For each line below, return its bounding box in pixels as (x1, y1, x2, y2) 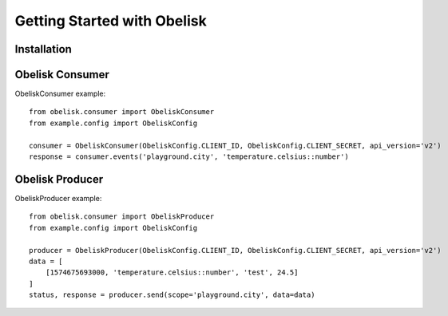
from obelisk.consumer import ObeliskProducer (29, 212, 215, 221)
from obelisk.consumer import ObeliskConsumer (29, 108, 215, 117)
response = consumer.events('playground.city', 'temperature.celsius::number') (29, 152, 349, 161)
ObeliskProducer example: (14, 193, 102, 203)
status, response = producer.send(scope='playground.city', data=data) (29, 290, 315, 299)
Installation (14, 42, 72, 56)
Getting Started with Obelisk (14, 12, 207, 30)
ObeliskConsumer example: (14, 89, 106, 99)
